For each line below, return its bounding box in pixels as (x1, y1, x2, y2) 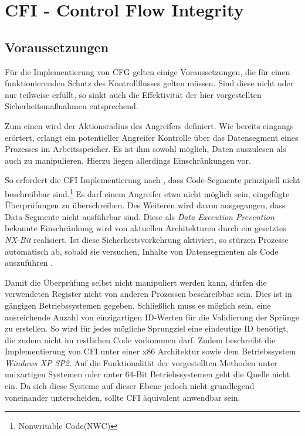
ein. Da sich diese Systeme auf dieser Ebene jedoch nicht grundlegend (5, 380, 255, 392)
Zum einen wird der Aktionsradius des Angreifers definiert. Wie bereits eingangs (5, 119, 294, 131)
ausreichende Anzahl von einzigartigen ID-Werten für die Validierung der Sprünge (5, 310, 299, 323)
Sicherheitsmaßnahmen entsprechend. (5, 100, 138, 112)
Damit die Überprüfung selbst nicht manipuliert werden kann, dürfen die (5, 276, 267, 288)
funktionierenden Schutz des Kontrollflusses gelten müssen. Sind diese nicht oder (5, 77, 294, 89)
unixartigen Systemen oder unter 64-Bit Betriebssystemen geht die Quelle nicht (5, 368, 290, 380)
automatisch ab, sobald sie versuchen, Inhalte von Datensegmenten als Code (5, 245, 279, 257)
